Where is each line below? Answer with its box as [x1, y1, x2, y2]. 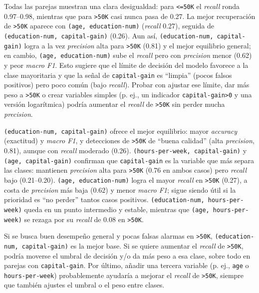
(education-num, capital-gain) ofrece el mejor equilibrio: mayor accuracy [4, 125, 238, 136]
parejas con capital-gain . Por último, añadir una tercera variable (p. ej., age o [4, 260, 249, 271]
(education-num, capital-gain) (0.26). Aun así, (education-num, [4, 30, 214, 40]
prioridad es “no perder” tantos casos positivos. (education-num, [4, 194, 205, 205]
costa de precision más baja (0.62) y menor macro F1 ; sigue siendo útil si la [4, 184, 236, 195]
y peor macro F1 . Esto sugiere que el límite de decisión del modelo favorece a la [4, 59, 249, 70]
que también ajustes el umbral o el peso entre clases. [4, 280, 165, 290]
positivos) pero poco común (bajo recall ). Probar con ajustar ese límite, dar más [4, 79, 250, 90]
